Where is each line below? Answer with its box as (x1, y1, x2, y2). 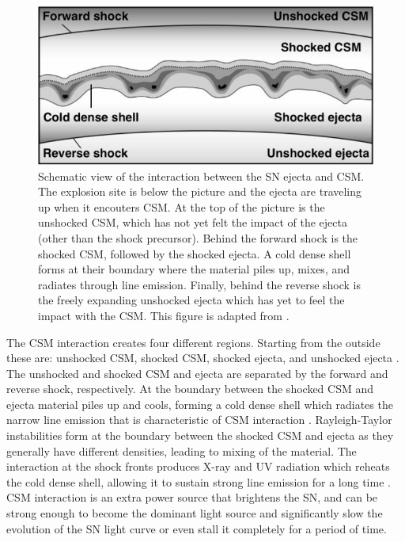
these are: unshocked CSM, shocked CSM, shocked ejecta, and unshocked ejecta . (6, 349, 399, 366)
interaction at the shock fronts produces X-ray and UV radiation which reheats (6, 458, 390, 475)
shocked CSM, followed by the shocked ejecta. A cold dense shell (38, 245, 351, 261)
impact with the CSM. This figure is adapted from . (38, 307, 290, 323)
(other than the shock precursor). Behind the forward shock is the (38, 229, 358, 246)
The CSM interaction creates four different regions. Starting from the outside (6, 334, 380, 350)
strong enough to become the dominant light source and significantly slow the (6, 505, 383, 521)
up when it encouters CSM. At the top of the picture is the (38, 198, 325, 215)
